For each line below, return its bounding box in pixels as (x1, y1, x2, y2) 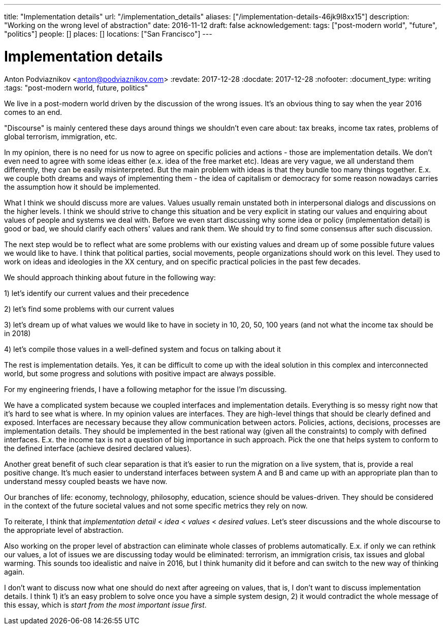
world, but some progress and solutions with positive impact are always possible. (4, 369, 276, 378)
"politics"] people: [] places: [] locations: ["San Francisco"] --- (4, 29, 212, 38)
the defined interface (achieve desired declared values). (4, 443, 192, 453)
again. (4, 567, 25, 576)
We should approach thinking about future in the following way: (4, 273, 216, 282)
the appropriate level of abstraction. (4, 525, 124, 534)
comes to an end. (4, 107, 62, 116)
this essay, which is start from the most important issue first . (4, 600, 207, 609)
